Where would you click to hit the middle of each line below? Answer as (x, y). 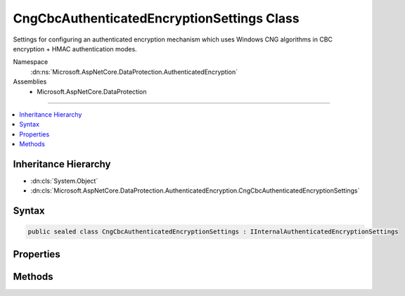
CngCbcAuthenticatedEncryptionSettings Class (156, 18)
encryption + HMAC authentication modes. (75, 49)
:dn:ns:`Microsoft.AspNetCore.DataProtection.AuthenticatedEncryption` (134, 72)
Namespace (31, 62)
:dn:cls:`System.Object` (64, 181)
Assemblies (30, 82)
